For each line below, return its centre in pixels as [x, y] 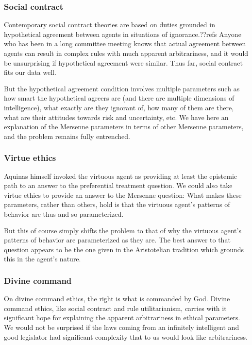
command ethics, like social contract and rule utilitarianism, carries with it [115, 308]
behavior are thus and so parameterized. [64, 214]
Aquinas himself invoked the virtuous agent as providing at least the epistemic [121, 176]
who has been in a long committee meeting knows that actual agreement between [125, 43]
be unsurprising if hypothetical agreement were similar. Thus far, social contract [123, 62]
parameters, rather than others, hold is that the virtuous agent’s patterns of [117, 204]
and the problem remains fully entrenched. [67, 136]
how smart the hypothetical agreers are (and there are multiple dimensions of [119, 98]
